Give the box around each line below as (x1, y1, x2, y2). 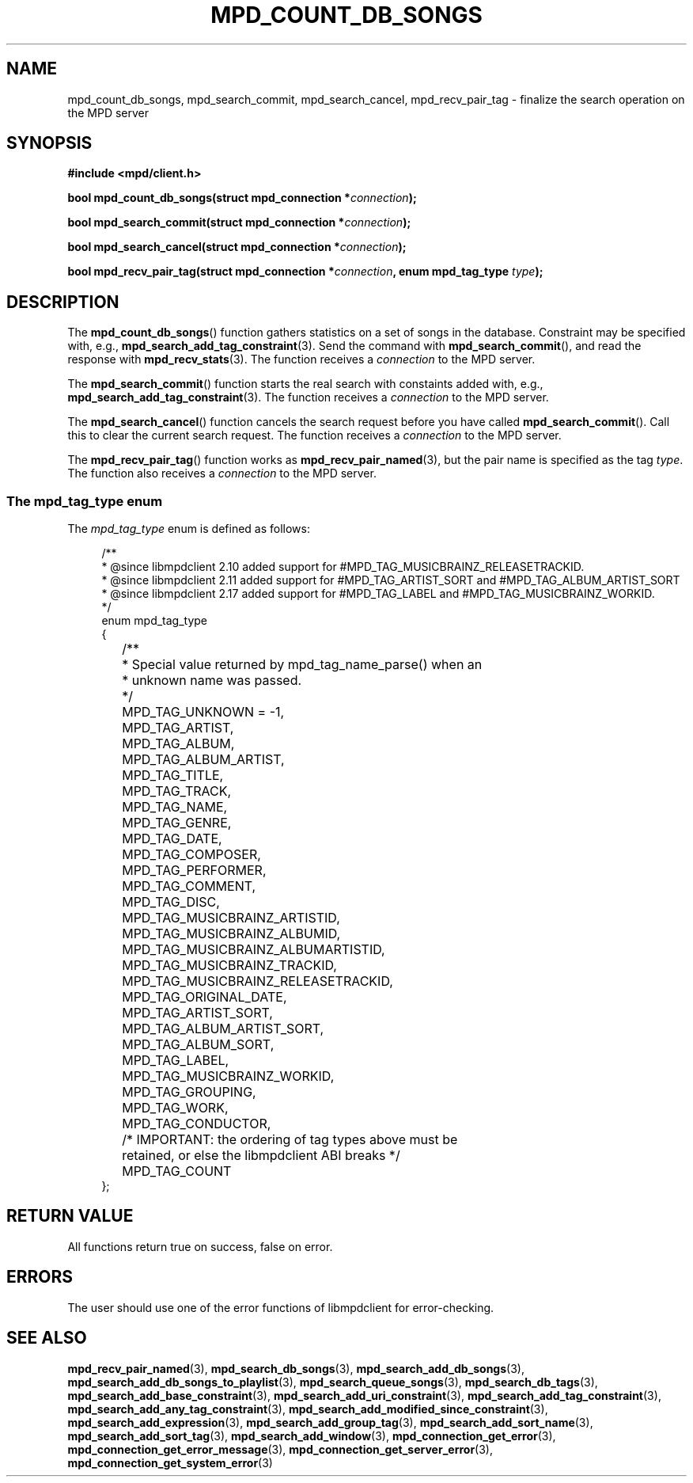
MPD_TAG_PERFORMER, (122, 862, 267, 879)
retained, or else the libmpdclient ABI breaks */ (122, 1147, 400, 1164)
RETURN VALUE (6, 1206, 134, 1226)
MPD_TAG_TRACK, (122, 783, 232, 800)
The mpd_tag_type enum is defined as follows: (67, 522, 310, 536)
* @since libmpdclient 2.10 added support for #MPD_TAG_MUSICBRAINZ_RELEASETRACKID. (101, 560, 585, 574)
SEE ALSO (6, 1328, 87, 1348)
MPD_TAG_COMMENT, (122, 878, 256, 895)
